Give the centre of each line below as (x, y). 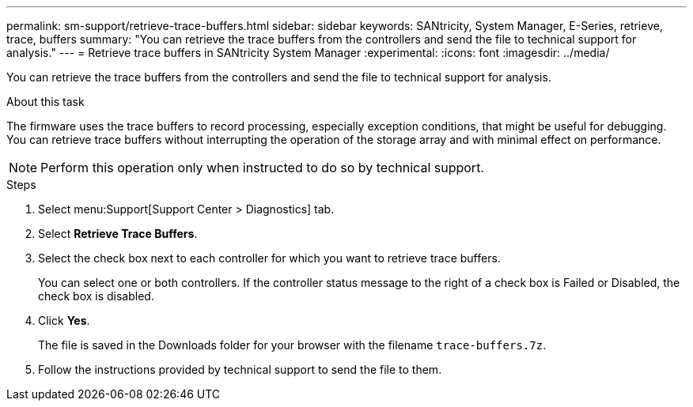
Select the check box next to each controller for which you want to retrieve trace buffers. (269, 258)
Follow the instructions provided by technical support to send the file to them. (240, 369)
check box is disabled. (96, 296)
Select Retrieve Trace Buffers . (118, 234)
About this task (45, 102)
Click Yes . (64, 320)
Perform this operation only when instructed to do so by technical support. (262, 168)
